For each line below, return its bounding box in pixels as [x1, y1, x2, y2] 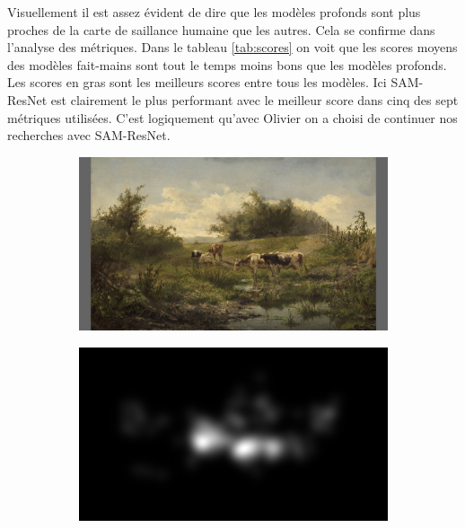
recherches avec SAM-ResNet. [7, 126, 171, 145]
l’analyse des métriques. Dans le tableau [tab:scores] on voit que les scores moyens [7, 38, 458, 57]
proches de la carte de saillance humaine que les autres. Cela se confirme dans [7, 20, 435, 39]
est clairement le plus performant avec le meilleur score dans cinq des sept [50, 90, 459, 109]
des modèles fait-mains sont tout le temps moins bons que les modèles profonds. [7, 55, 447, 74]
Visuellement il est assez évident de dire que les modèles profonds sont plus [7, 3, 421, 21]
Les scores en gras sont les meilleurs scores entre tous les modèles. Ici [7, 73, 387, 92]
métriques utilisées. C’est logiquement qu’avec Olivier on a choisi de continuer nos [7, 108, 458, 127]
